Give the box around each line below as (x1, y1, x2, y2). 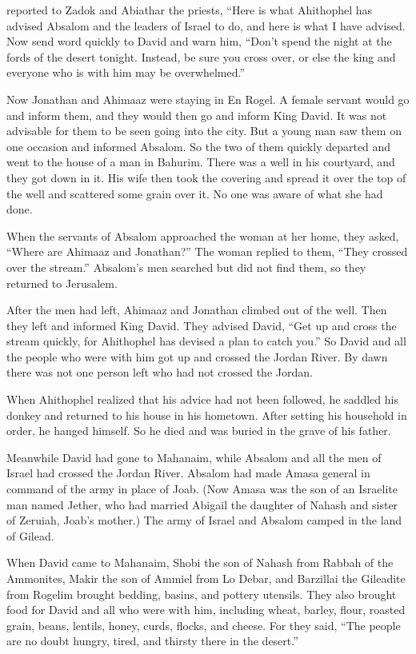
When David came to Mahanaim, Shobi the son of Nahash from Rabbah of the (6, 554, 394, 571)
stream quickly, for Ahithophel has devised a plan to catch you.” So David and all (6, 333, 406, 349)
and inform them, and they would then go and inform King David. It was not (6, 106, 387, 123)
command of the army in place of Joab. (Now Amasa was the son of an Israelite (6, 481, 398, 497)
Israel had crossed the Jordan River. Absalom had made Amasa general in (6, 465, 370, 481)
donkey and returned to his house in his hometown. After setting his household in (6, 406, 407, 423)
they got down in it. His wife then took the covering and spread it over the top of (6, 169, 406, 185)
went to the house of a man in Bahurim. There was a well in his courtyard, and (6, 154, 395, 170)
